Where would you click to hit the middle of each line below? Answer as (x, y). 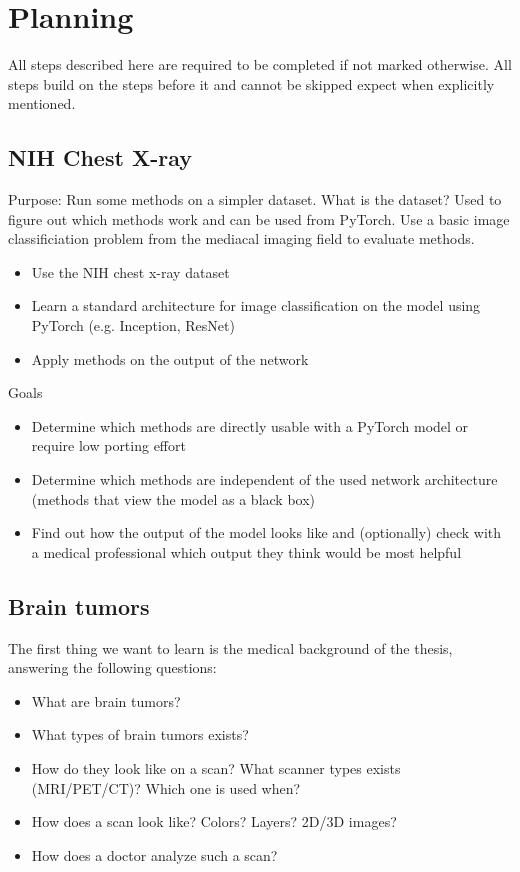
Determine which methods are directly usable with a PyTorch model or (250, 425)
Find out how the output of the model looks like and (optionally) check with (266, 532)
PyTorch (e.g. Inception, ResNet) (133, 325)
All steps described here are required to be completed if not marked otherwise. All (260, 64)
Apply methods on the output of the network (170, 358)
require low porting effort (108, 445)
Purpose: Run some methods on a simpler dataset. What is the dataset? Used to (255, 199)
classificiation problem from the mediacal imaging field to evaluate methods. (241, 238)
